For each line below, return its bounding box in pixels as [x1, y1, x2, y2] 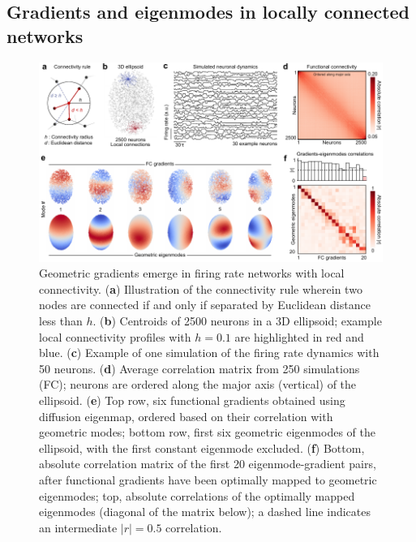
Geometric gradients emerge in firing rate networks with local [39, 265, 345, 282]
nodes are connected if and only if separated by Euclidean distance [39, 296, 371, 313]
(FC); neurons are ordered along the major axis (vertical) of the [39, 376, 357, 393]
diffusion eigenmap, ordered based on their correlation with [39, 407, 333, 424]
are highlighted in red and [234, 328, 364, 345]
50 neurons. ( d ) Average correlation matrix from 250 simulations [39, 359, 360, 376]
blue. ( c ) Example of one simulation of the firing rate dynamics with [39, 344, 380, 361]
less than [39, 312, 83, 329]
